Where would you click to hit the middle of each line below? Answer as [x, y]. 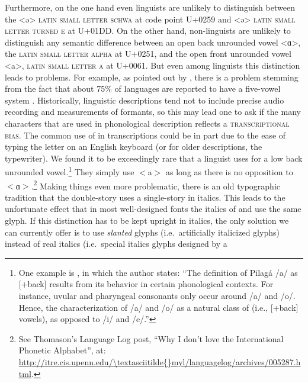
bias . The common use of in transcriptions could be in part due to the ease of [145, 135]
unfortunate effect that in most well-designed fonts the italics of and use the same [153, 209]
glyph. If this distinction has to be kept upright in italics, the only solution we [147, 220]
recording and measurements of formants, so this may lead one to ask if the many [153, 112]
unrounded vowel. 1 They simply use [70, 171]
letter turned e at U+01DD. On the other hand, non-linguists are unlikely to [148, 30]
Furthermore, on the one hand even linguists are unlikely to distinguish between [150, 7]
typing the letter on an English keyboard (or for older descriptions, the [134, 147]
